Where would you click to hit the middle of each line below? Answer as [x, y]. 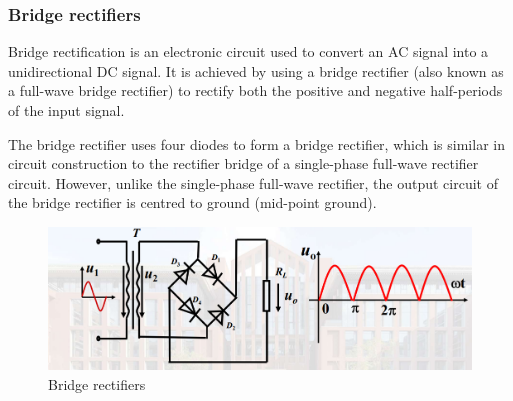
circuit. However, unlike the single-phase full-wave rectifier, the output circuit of [253, 182]
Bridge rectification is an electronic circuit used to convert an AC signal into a [248, 51]
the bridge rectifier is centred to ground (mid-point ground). [192, 202]
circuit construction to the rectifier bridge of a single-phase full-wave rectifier [243, 163]
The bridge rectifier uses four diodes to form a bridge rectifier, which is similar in [256, 143]
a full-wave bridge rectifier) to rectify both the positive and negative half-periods [255, 90]
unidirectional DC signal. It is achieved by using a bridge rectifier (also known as [256, 70]
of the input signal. [66, 110]
